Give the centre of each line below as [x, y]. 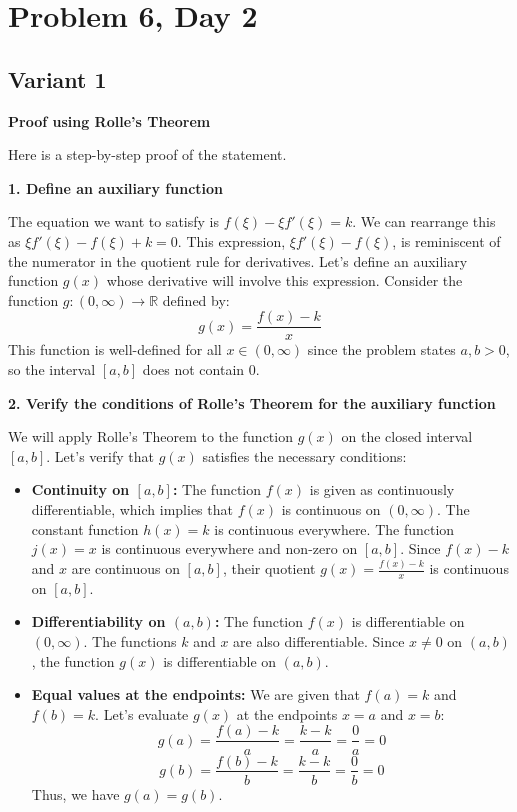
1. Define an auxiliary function [116, 187]
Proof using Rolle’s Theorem [109, 120]
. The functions [130, 641]
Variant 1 [57, 78]
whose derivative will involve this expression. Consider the [284, 280]
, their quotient [269, 568]
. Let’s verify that [100, 455]
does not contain [193, 368]
